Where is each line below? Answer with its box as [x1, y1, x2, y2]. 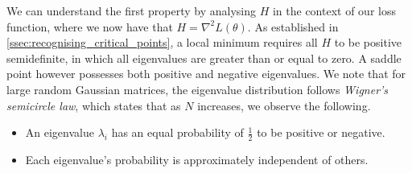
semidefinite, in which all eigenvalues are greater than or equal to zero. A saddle [6, 49, 402, 66]
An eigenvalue [25, 124, 94, 141]
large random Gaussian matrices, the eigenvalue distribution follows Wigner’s [6, 80, 389, 97]
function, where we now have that [6, 18, 173, 35]
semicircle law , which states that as [6, 97, 181, 113]
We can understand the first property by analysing [6, 2, 256, 19]
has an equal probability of [111, 124, 244, 141]
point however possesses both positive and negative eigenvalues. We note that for [6, 65, 406, 82]
